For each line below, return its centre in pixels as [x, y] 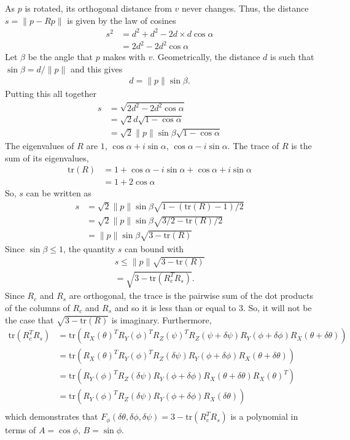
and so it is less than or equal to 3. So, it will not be [213, 307]
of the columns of [37, 307]
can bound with [154, 248]
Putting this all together [51, 94]
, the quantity [89, 248]
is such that [292, 57]
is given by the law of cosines [122, 20]
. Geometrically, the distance [206, 57]
